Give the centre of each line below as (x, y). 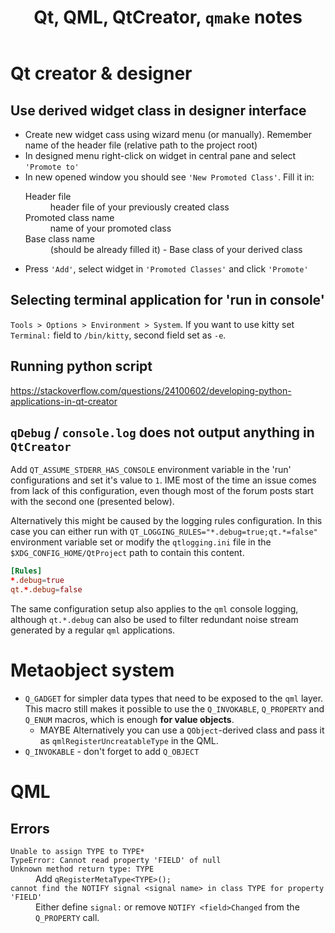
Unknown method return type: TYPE (82, 869)
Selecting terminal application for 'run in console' (167, 300)
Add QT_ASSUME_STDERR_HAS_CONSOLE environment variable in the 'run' (151, 470)
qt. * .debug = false (46, 590)
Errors (30, 828)
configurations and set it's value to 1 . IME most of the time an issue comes (163, 480)
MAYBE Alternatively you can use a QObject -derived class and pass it (182, 730)
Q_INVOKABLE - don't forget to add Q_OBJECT (112, 751)
